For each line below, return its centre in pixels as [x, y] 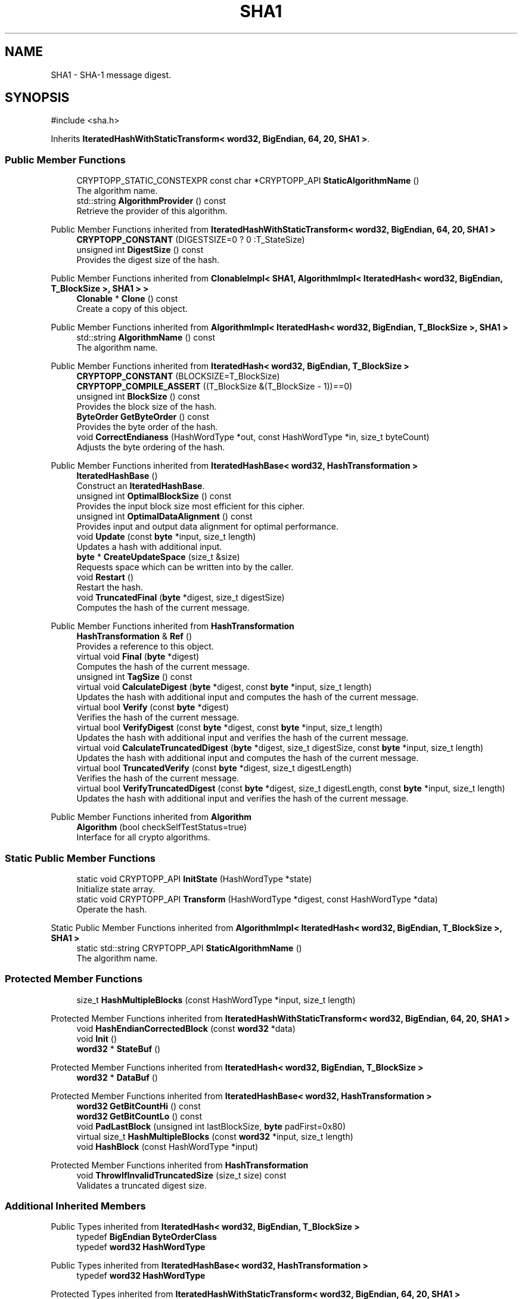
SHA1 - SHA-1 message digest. [111, 75]
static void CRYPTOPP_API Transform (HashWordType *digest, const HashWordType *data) [257, 899]
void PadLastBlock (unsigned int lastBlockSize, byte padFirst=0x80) [211, 1126]
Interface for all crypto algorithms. [143, 837]
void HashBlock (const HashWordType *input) [167, 1146]
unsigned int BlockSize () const [138, 397]
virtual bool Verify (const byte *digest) [153, 707]
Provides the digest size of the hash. [148, 260]
